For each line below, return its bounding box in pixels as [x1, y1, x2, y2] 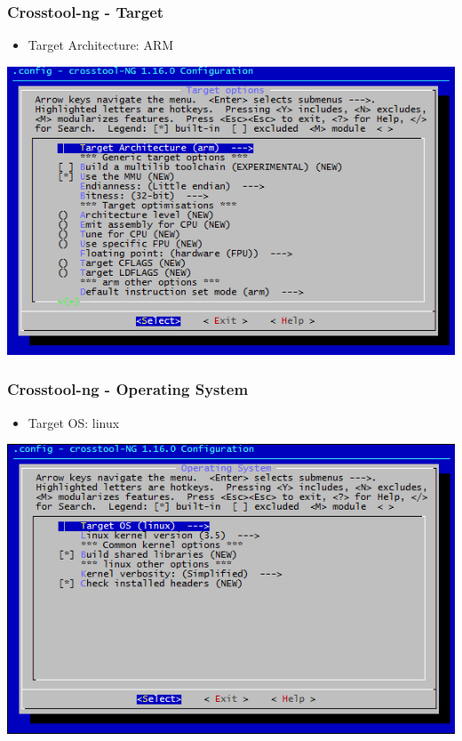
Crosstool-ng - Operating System [7, 378, 249, 400]
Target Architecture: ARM [28, 36, 174, 54]
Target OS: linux [28, 413, 120, 431]
